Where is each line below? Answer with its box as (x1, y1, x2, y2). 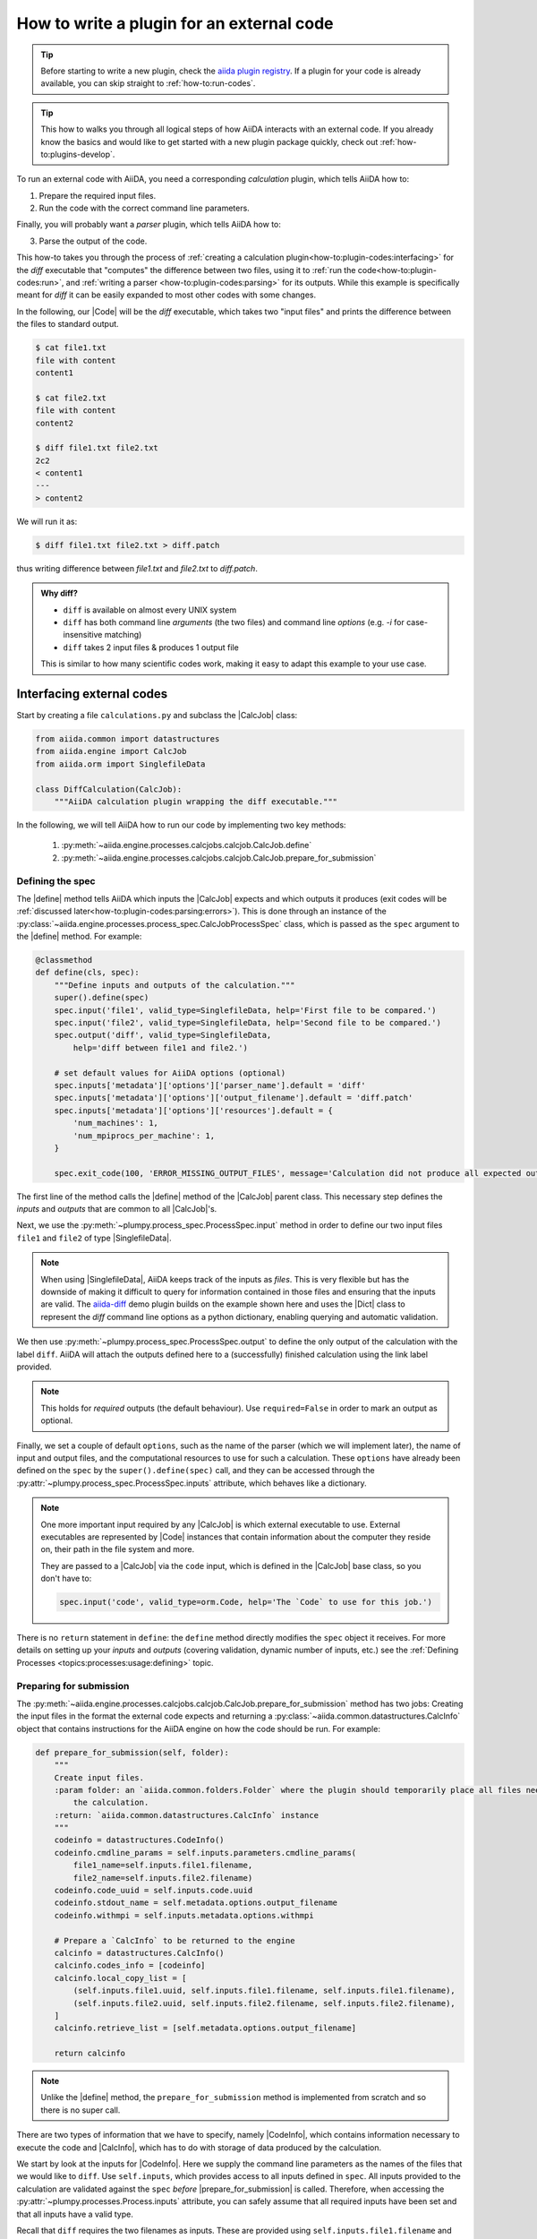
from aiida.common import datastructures (35, 734, 220, 744)
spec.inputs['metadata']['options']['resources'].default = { (54, 1105, 333, 1115)
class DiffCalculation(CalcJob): (35, 784, 183, 794)
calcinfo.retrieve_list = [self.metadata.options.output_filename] (54, 2023, 357, 2033)
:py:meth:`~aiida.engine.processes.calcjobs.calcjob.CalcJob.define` (61, 840, 312, 851)
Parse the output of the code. (38, 236, 148, 246)
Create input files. (54, 1772, 145, 1782)
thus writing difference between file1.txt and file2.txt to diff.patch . (16, 562, 259, 573)
